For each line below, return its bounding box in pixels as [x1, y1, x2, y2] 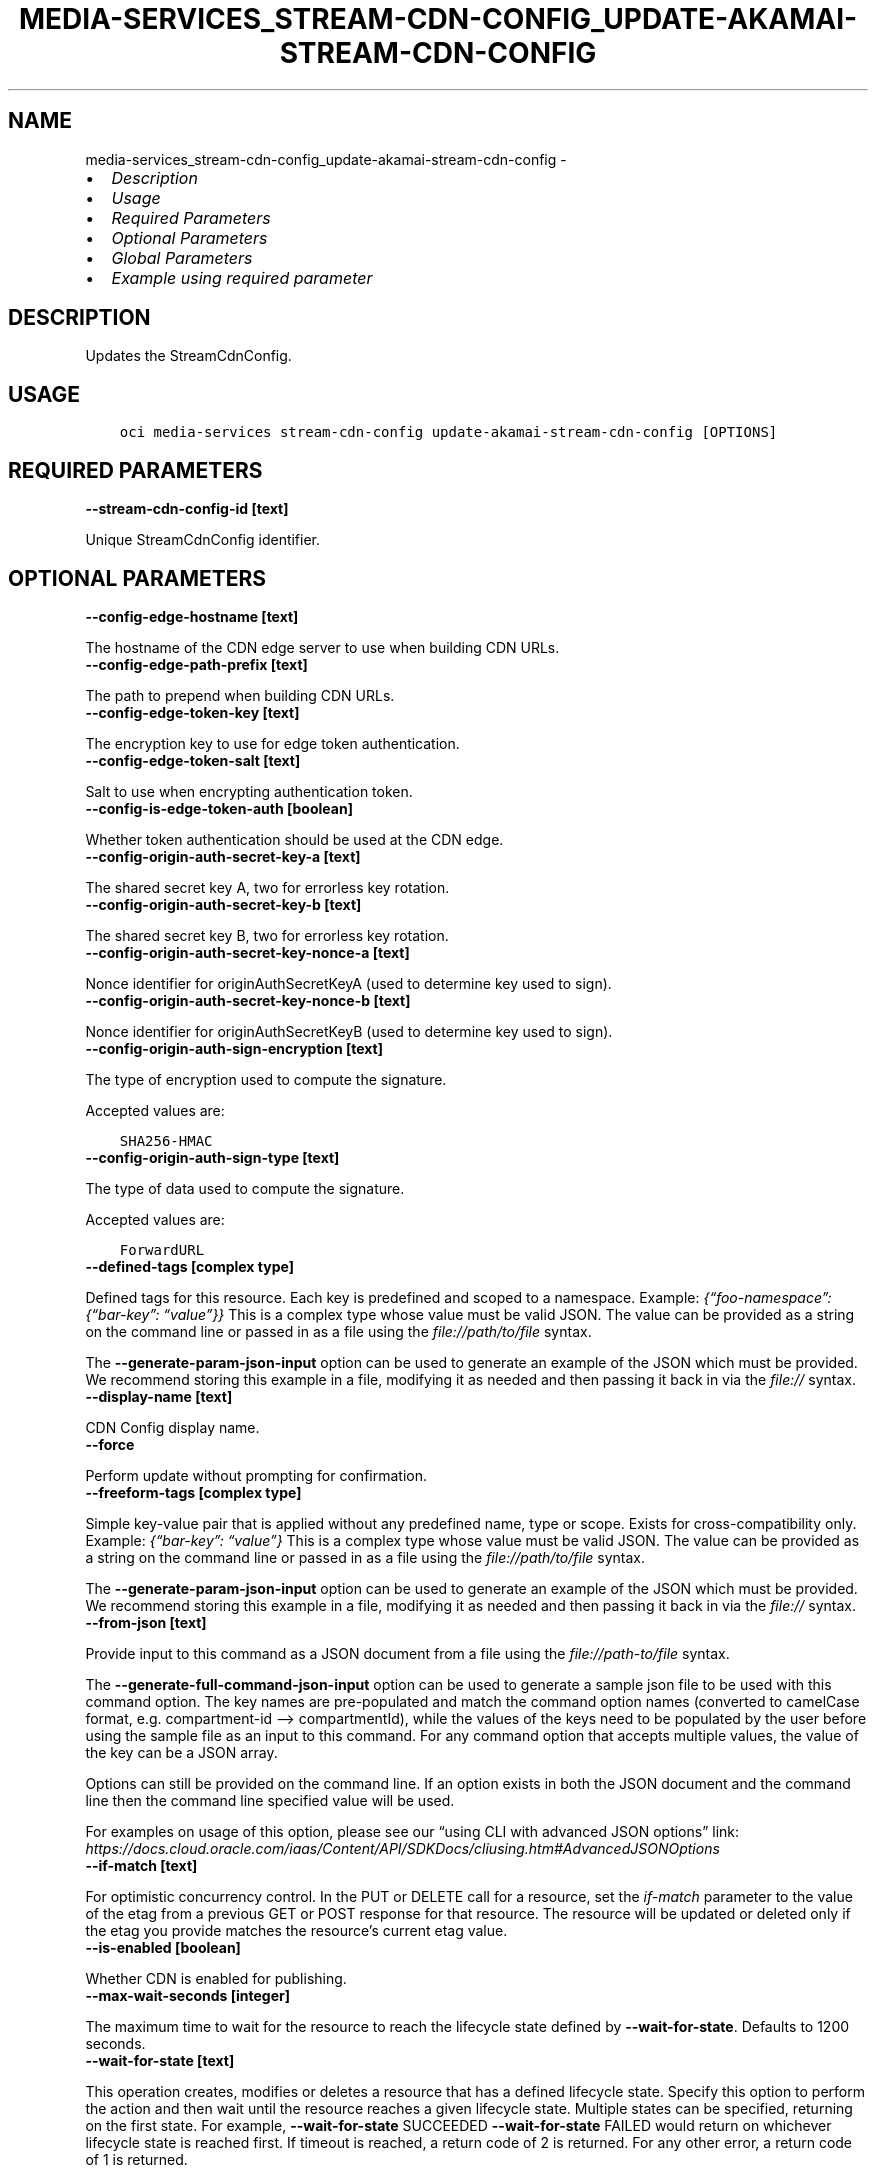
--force [85, 1435, 135, 1453]
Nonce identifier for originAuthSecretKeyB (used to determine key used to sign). [85, 1022, 613, 1040]
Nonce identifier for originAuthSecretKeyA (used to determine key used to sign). [85, 974, 612, 992]
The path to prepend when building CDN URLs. [85, 686, 395, 704]
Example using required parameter [111, 267, 373, 288]
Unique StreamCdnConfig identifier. [85, 531, 321, 549]
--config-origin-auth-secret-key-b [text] [85, 895, 362, 913]
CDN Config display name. [85, 1418, 260, 1436]
